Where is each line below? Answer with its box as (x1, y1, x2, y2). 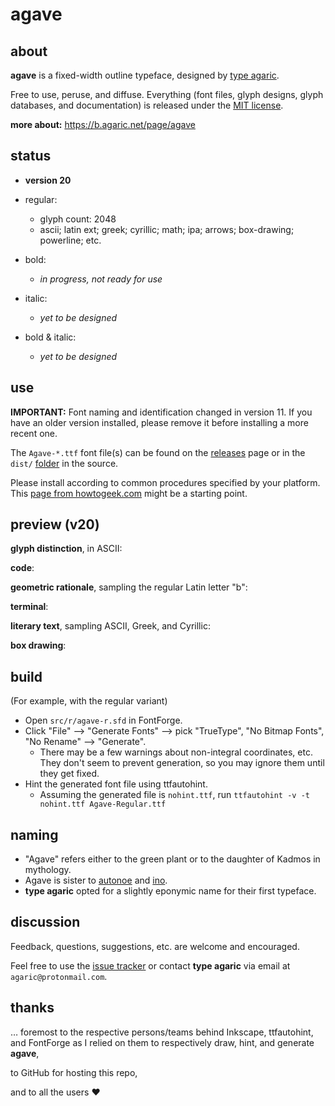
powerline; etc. (39, 234, 102, 246)
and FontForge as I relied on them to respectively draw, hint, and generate (10, 1036, 315, 1048)
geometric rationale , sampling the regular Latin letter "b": (10, 581, 248, 593)
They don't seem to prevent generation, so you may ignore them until (39, 757, 325, 769)
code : (10, 562, 35, 574)
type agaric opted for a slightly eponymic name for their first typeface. (24, 885, 317, 897)
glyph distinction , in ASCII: (10, 543, 123, 555)
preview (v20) (10, 516, 100, 533)
